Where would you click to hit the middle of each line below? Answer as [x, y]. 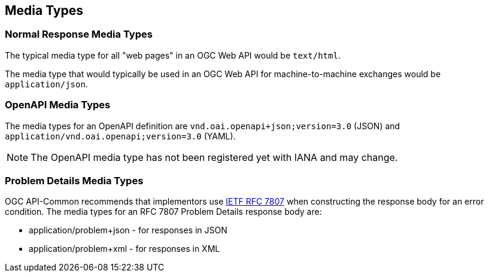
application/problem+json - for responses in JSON [128, 230]
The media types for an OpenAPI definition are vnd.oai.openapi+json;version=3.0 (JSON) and [203, 126]
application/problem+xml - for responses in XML [124, 249]
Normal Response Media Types [79, 34]
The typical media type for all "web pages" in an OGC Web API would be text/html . [173, 55]
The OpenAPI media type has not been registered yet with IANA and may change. [214, 157]
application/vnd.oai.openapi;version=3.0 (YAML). [120, 136]
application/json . [46, 84]
